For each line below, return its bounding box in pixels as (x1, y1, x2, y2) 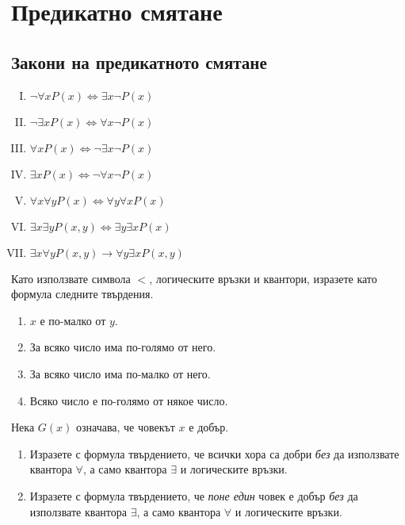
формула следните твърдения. (11, 285, 154, 302)
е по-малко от (40, 312, 106, 328)
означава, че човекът (75, 419, 175, 435)
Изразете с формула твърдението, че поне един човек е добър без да (29, 487, 358, 504)
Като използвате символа (11, 270, 131, 286)
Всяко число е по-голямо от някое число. (29, 392, 228, 408)
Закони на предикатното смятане (11, 49, 267, 74)
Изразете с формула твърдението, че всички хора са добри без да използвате (29, 445, 399, 462)
